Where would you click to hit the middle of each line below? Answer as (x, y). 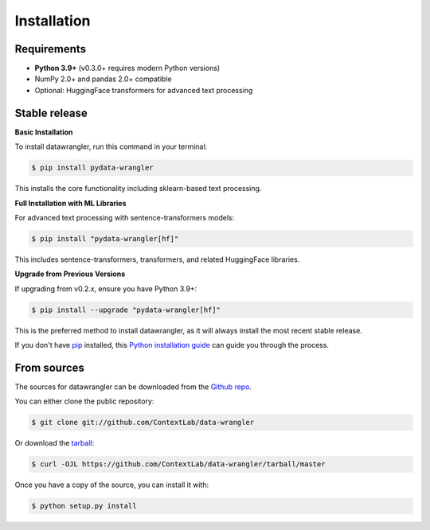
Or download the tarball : (55, 443)
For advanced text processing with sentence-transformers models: (125, 217)
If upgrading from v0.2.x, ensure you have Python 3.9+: (106, 288)
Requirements (51, 49)
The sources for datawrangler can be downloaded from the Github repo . (133, 387)
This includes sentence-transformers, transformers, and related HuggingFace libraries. (157, 259)
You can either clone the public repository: (84, 401)
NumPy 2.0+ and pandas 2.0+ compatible (103, 79)
